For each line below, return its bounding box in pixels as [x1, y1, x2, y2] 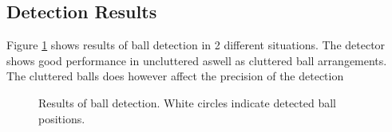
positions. [38, 110, 85, 126]
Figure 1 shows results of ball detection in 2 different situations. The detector [6, 37, 386, 53]
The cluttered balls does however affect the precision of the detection [6, 68, 344, 84]
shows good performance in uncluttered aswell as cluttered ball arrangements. [6, 52, 387, 68]
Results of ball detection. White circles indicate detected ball [38, 94, 337, 111]
